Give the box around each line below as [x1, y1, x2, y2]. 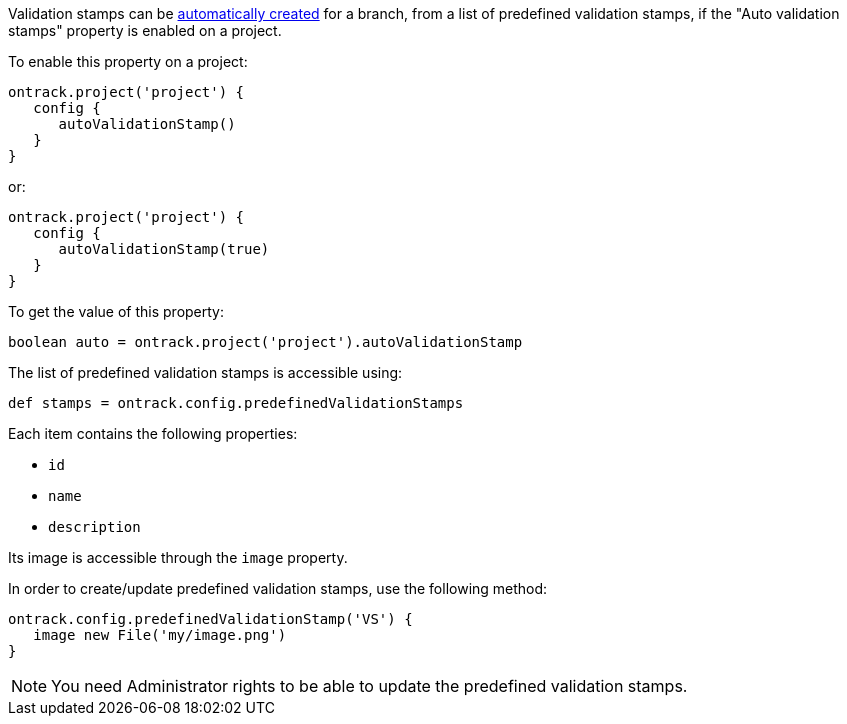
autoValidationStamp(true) [58, 241, 270, 257]
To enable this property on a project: [8, 53, 248, 70]
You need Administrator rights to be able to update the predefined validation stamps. [51, 676, 688, 696]
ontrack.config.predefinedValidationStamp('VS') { [8, 611, 413, 627]
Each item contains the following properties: [8, 425, 298, 442]
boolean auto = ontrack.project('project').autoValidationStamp [8, 334, 523, 350]
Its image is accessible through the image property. [8, 549, 348, 566]
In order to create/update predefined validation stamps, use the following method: [8, 580, 548, 597]
